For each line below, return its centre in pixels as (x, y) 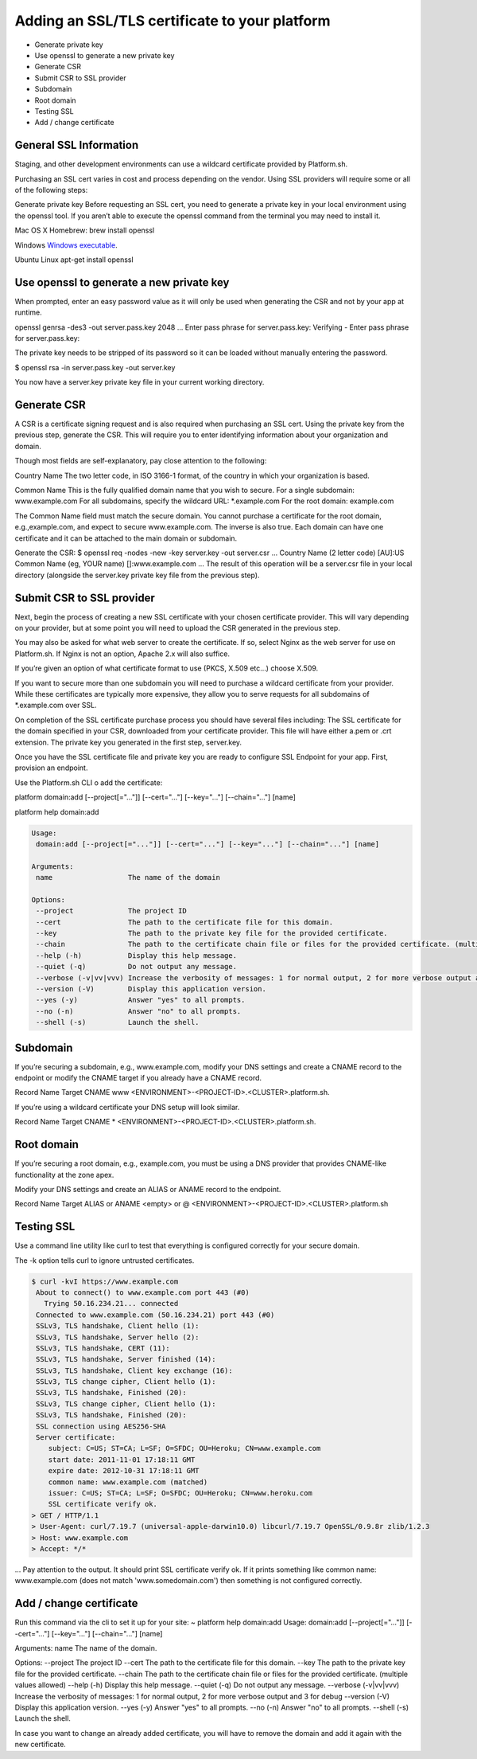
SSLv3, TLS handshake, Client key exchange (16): (135, 1370)
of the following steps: (51, 190)
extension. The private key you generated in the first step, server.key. (128, 742)
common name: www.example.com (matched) (128, 1482)
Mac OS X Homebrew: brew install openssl (85, 230)
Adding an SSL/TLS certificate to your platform (173, 21)
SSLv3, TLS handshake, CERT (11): (103, 1348)
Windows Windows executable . (66, 245)
